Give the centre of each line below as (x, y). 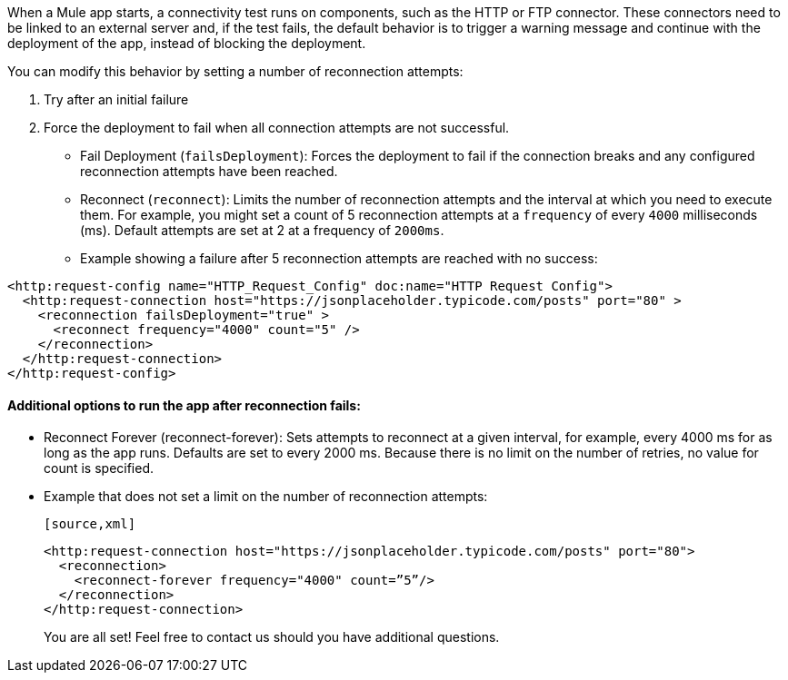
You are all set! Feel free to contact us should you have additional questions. (272, 637)
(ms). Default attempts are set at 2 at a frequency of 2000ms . (262, 230)
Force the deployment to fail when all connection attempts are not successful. (277, 128)
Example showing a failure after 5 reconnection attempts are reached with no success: (339, 258)
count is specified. (99, 468)
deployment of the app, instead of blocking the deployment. (187, 43)
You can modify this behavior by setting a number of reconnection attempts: (235, 71)
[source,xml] (90, 524)
